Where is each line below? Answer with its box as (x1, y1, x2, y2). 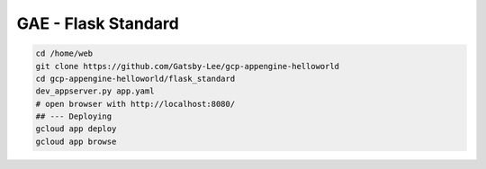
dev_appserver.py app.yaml (35, 86, 155, 96)
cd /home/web (35, 49, 94, 58)
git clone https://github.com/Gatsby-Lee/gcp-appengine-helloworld (35, 61, 340, 71)
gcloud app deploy (35, 124, 117, 134)
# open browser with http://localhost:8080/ (35, 99, 236, 109)
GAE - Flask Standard (16, 13, 179, 33)
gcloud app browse (35, 136, 117, 147)
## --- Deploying (35, 111, 112, 121)
